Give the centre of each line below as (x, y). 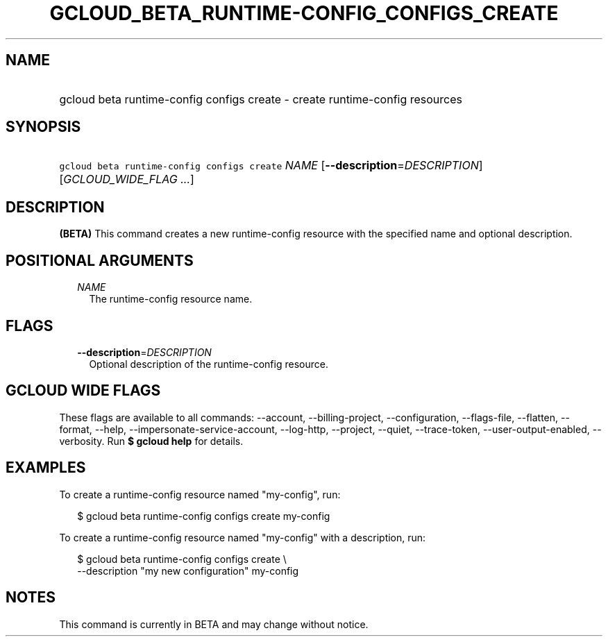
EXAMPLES (46, 468)
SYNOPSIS (43, 127)
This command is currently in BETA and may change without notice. (214, 624)
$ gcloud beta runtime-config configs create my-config (204, 516)
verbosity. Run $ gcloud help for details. (151, 441)
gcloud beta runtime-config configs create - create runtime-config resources (261, 99)
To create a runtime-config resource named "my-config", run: (200, 494)
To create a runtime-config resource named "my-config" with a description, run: (243, 537)
